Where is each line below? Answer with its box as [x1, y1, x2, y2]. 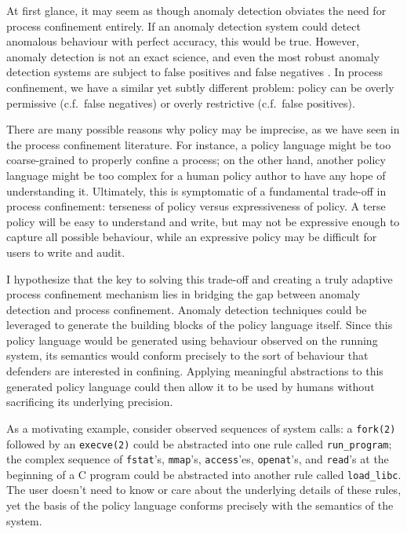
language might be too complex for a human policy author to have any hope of [6, 166, 386, 183]
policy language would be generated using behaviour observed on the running [6, 331, 378, 348]
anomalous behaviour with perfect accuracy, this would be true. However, [6, 33, 359, 49]
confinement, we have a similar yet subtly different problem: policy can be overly [6, 79, 394, 95]
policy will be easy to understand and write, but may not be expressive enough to [6, 213, 400, 229]
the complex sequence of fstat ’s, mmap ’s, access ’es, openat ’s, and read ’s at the [6, 451, 389, 467]
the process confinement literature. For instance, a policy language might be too [6, 136, 391, 152]
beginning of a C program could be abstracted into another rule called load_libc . [6, 466, 402, 482]
